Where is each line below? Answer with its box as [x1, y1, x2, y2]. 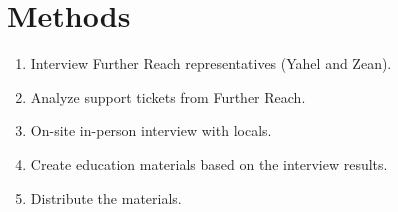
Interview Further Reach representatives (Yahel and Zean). [30, 53, 392, 74]
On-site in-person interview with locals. [30, 120, 272, 141]
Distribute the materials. [30, 187, 182, 208]
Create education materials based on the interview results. [30, 153, 388, 174]
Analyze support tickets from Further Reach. [30, 86, 306, 107]
